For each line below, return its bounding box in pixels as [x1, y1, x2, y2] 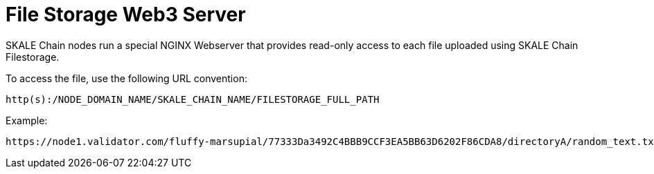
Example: [6, 114, 48, 126]
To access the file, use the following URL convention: [6, 72, 247, 84]
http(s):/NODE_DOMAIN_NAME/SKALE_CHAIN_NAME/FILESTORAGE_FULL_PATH [6, 93, 380, 105]
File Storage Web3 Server [6, 3, 246, 26]
